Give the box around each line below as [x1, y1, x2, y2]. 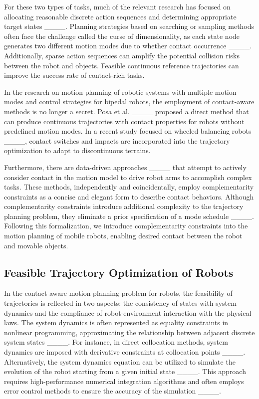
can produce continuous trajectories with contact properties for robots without [4, 116, 245, 126]
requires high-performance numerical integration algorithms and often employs [4, 376, 244, 386]
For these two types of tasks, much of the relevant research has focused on [4, 1, 231, 11]
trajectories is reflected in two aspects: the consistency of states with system [4, 298, 237, 308]
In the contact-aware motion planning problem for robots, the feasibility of [4, 288, 233, 298]
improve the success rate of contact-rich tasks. [4, 70, 145, 80]
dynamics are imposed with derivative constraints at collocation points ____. [4, 347, 246, 357]
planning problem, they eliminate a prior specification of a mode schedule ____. [4, 210, 254, 221]
